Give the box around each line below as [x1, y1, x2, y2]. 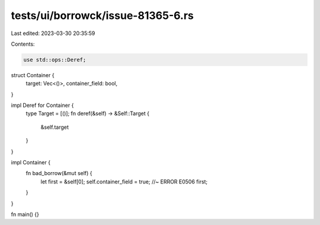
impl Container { [11, 159, 50, 166]
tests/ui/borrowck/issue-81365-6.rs [11, 9, 194, 22]
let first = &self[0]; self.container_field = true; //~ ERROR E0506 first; [40, 178, 208, 185]
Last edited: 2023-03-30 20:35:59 [11, 30, 95, 37]
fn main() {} [11, 211, 40, 218]
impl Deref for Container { [11, 102, 74, 109]
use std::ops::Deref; [23, 56, 87, 63]
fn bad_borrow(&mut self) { [25, 170, 92, 177]
